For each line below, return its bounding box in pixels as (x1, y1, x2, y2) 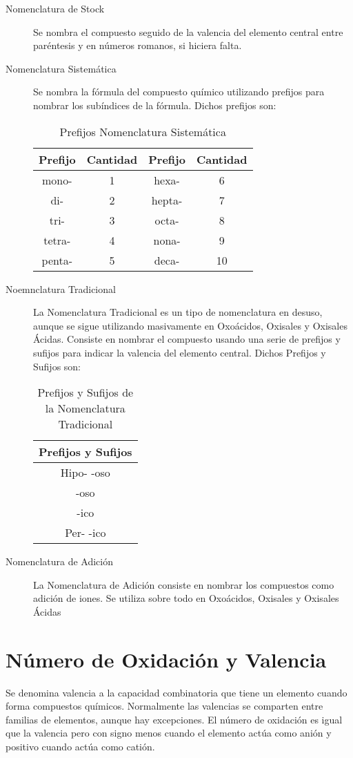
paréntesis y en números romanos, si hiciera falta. (33, 38, 242, 53)
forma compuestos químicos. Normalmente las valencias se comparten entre (6, 699, 323, 713)
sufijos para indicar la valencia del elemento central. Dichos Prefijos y (33, 345, 326, 359)
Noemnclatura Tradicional (6, 281, 116, 296)
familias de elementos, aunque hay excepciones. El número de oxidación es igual (6, 712, 343, 726)
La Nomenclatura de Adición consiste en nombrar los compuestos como (33, 577, 334, 591)
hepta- (151, 191, 183, 208)
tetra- (43, 231, 71, 248)
